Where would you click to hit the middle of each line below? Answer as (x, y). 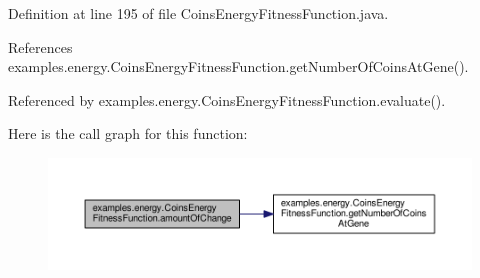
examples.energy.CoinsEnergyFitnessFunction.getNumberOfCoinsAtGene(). (238, 66)
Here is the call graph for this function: (128, 133)
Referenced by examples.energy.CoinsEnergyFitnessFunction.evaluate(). (227, 99)
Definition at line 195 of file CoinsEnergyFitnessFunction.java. (198, 13)
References (40, 46)
